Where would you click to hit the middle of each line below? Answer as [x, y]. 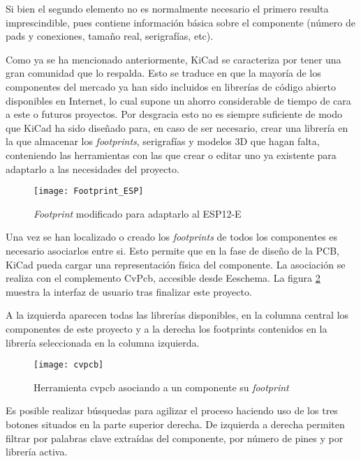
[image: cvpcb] [69, 365]
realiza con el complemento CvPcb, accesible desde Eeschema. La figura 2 [163, 278]
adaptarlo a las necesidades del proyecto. [93, 168]
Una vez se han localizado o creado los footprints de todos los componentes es [172, 237]
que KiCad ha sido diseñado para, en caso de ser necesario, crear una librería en [177, 127]
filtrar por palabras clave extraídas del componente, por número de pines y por [175, 438]
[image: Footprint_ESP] [89, 191]
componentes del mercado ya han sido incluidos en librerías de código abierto [171, 86]
